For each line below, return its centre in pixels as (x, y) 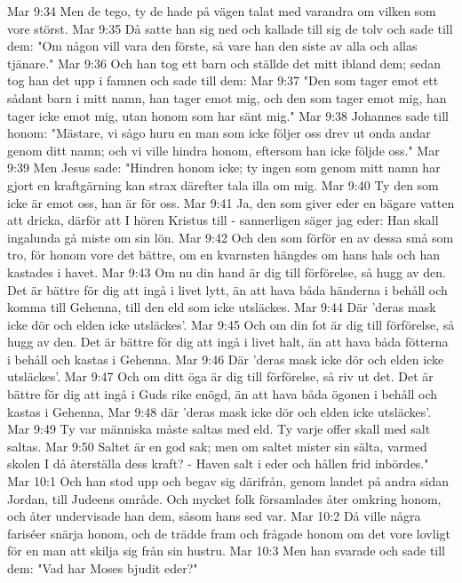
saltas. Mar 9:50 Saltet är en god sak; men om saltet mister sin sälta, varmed (217, 446)
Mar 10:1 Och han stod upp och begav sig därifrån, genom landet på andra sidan (228, 481)
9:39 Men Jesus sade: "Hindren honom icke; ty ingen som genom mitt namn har (224, 168)
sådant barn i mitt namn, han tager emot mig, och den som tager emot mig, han (227, 97)
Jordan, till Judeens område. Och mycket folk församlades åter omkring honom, (224, 498)
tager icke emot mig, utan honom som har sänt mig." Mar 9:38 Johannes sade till (228, 115)
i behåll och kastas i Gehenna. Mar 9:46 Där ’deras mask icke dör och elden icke (226, 359)
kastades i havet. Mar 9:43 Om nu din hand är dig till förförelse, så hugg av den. (227, 272)
